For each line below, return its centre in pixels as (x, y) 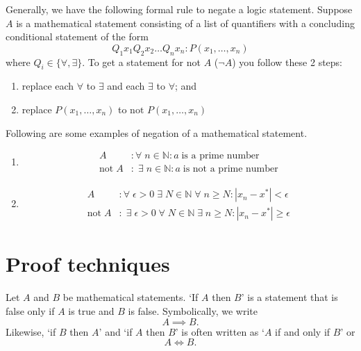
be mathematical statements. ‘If (131, 297)
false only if (30, 311)
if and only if (303, 331)
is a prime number (220, 156)
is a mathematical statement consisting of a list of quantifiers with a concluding (185, 23)
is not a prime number (230, 169)
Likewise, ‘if (31, 331)
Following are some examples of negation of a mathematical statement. (157, 132)
